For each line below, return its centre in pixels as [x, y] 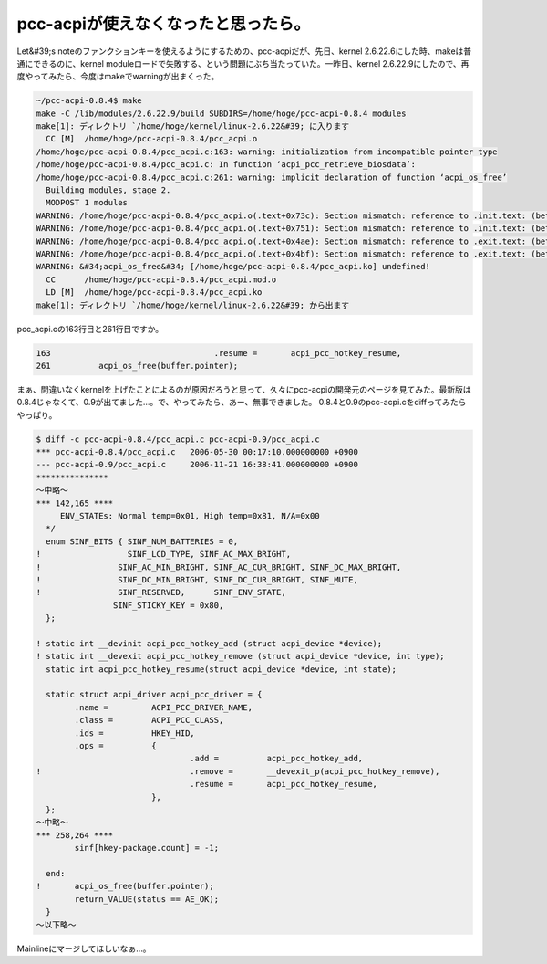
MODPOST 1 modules [87, 203]
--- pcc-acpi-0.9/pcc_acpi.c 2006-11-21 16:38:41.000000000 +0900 [197, 465]
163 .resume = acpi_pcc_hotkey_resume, [219, 353]
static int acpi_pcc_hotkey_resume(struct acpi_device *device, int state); [221, 669]
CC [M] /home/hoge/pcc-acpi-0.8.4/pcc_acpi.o [152, 139]
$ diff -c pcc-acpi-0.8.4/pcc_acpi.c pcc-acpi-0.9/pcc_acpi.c [178, 439]
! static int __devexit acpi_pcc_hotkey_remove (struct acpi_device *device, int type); [241, 656]
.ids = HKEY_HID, [134, 733]
